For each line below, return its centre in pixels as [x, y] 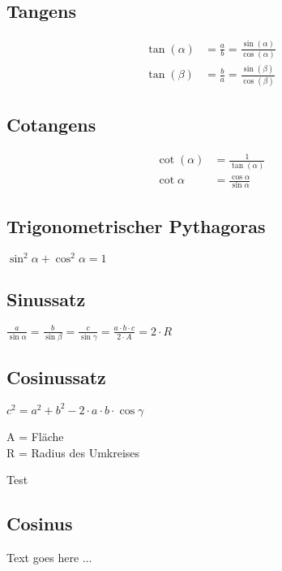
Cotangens [51, 124]
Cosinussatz [56, 376]
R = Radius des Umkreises [73, 452]
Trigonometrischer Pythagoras [136, 225]
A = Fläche [35, 436]
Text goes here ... [49, 557]
